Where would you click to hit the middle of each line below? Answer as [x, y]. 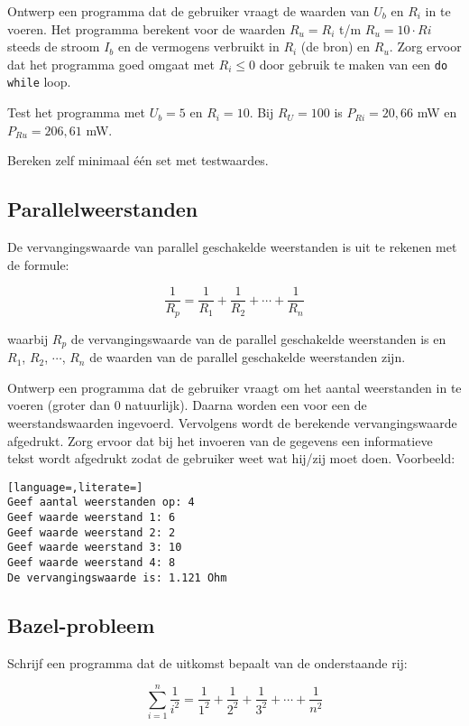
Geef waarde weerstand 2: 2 [92, 532]
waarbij [28, 338]
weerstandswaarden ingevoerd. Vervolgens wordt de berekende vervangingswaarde [232, 423]
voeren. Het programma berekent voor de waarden [147, 28]
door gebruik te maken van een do [354, 64]
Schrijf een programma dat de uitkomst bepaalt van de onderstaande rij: [207, 662]
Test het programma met [76, 112]
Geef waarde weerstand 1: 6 [92, 518]
